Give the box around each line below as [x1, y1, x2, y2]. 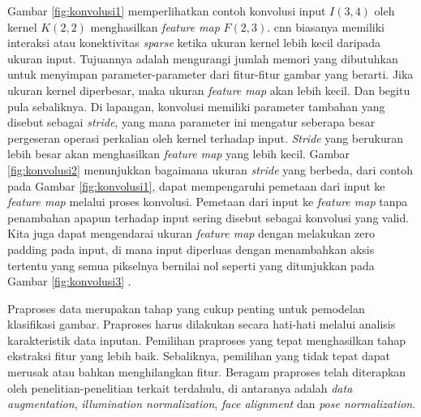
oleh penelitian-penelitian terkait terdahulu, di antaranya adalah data [7, 379, 353, 396]
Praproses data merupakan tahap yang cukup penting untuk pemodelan [7, 299, 365, 316]
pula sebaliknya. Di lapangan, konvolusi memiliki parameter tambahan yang [7, 97, 385, 114]
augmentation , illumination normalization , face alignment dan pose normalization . [7, 395, 416, 412]
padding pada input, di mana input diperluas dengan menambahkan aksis [7, 240, 375, 257]
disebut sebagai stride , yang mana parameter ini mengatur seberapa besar [7, 114, 376, 131]
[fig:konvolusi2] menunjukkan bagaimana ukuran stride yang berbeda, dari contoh [7, 161, 413, 178]
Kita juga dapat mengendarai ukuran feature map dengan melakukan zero [7, 225, 376, 242]
